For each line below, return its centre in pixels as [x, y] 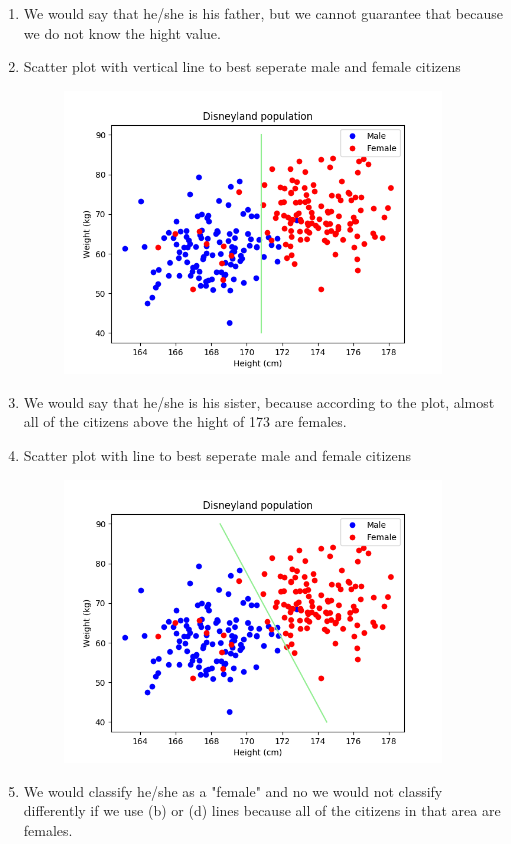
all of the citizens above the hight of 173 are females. [185, 421]
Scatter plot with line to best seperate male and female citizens [217, 455]
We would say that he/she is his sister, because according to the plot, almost [259, 401]
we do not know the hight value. [122, 32]
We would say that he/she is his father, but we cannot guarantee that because [263, 13]
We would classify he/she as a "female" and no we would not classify [233, 790]
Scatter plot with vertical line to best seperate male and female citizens [242, 66]
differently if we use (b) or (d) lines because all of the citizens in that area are [262, 810]
